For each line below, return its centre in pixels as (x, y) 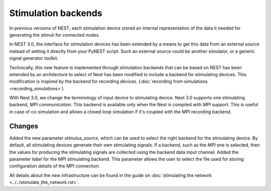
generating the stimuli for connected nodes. (55, 35)
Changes (24, 126)
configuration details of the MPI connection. (55, 166)
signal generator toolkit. (34, 58)
